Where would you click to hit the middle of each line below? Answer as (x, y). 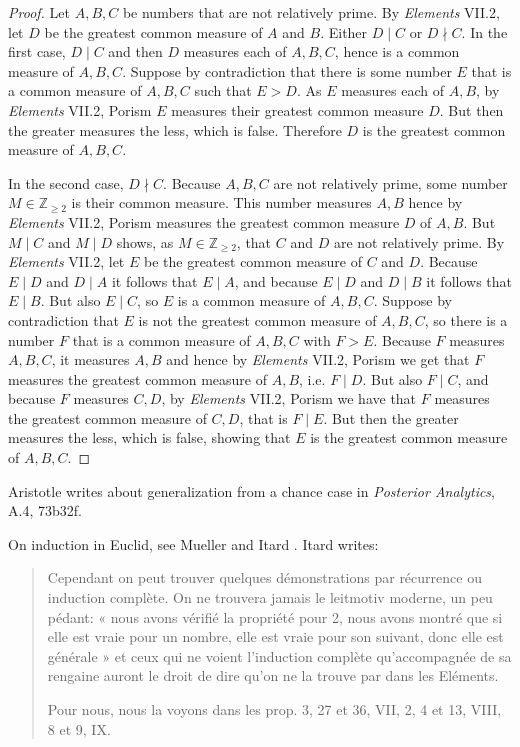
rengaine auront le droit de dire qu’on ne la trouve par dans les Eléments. (273, 675)
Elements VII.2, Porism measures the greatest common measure (204, 221)
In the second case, (66, 182)
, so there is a (466, 319)
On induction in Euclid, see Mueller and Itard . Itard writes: (193, 543)
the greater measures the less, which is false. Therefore (175, 129)
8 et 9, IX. (79, 728)
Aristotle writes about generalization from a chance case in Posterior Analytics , (251, 490)
